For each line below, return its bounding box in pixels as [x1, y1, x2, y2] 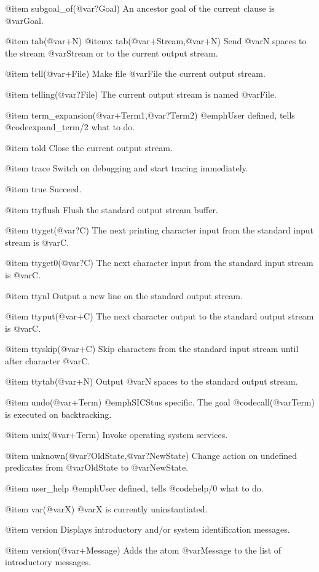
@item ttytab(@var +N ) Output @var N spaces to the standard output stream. [5, 375, 298, 388]
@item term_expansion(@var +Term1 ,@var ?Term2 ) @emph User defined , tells [5, 108, 295, 121]
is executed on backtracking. [5, 407, 112, 420]
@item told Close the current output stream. [5, 141, 173, 154]
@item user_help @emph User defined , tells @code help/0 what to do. [5, 482, 264, 495]
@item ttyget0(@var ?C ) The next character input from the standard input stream [5, 256, 313, 269]
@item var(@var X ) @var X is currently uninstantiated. [5, 502, 208, 515]
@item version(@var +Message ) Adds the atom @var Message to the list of [5, 543, 282, 556]
